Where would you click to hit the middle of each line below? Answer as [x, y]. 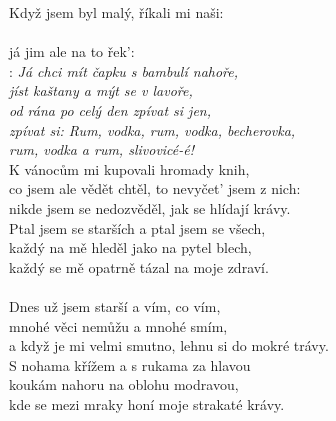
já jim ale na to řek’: [72, 51]
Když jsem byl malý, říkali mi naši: [116, 12]
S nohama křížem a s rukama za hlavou [130, 364]
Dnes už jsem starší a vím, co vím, [115, 305]
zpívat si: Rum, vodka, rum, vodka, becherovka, [152, 129]
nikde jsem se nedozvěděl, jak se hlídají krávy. [150, 207]
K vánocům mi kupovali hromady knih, [129, 168]
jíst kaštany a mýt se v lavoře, [101, 90]
